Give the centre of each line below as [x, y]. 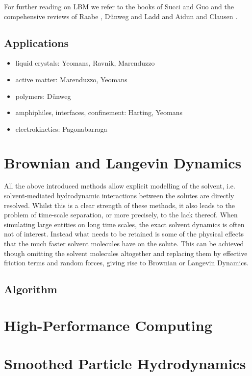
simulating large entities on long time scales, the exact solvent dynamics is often [124, 224]
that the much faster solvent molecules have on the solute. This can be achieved [124, 244]
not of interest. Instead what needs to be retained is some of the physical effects [124, 234]
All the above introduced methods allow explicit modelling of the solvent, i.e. [120, 186]
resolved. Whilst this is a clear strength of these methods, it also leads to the [119, 205]
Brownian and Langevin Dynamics [123, 162]
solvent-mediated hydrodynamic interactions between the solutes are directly [119, 196]
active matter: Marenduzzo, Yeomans [71, 79]
